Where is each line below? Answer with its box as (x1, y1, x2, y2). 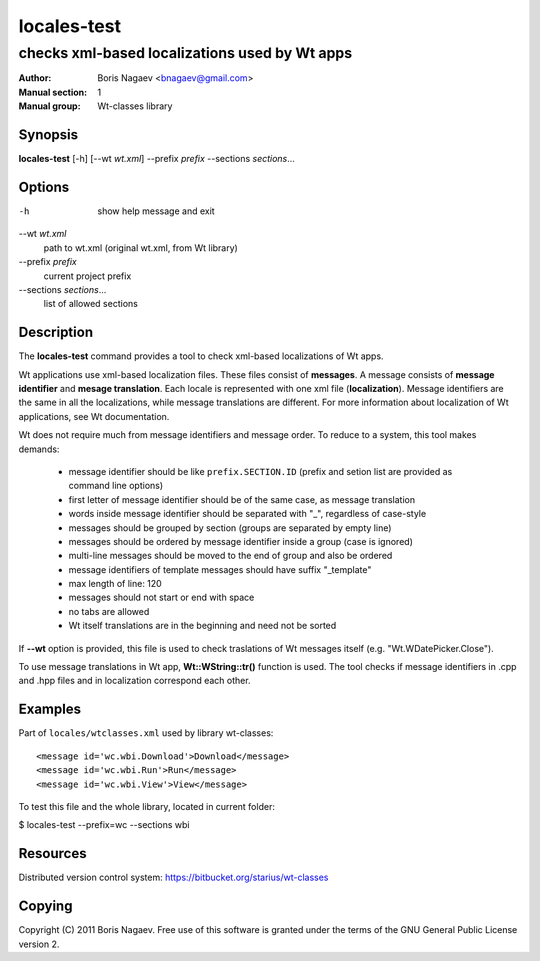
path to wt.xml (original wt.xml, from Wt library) (43, 241, 239, 254)
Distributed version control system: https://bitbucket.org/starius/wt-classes (18, 871, 329, 884)
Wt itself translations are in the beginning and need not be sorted (68, 620, 337, 632)
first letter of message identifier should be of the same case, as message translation (68, 493, 415, 505)
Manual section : (18, 86, 88, 98)
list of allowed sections (43, 298, 139, 310)
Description (18, 324, 94, 341)
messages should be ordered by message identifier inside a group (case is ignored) (68, 535, 414, 547)
